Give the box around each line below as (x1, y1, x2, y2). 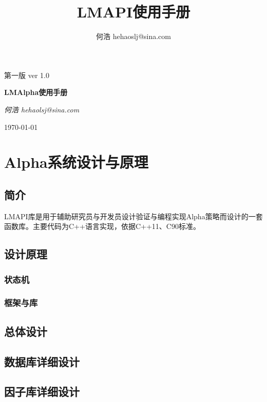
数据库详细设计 (4, 353, 80, 369)
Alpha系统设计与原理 (4, 151, 148, 173)
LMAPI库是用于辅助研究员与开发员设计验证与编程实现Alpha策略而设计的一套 (4, 210, 263, 221)
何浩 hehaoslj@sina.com (96, 31, 171, 42)
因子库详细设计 (4, 384, 80, 399)
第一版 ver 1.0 (4, 69, 49, 80)
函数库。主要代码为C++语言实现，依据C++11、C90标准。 (4, 221, 200, 232)
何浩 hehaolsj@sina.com (4, 104, 80, 114)
